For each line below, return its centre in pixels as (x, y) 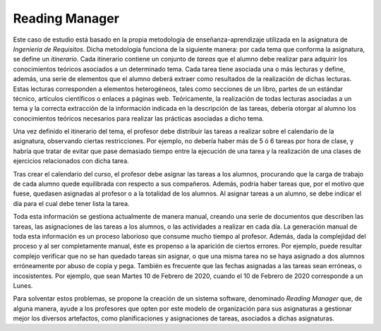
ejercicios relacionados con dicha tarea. (71, 161)
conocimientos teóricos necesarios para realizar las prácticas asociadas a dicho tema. (139, 118)
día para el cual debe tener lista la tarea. (71, 203)
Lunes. (23, 285)
